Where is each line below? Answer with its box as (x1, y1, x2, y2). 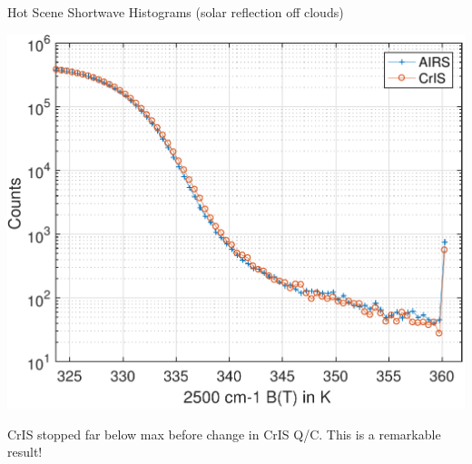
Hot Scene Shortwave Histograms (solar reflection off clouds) (7, 3, 344, 21)
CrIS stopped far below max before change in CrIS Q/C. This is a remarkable (7, 424, 441, 443)
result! (7, 442, 43, 461)
